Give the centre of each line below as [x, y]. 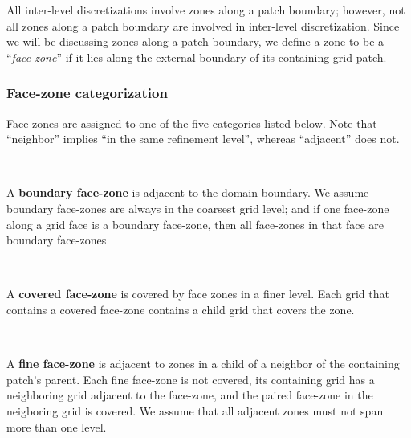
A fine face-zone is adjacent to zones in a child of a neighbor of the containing [203, 364]
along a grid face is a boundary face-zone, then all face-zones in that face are [195, 224]
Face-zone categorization [87, 93]
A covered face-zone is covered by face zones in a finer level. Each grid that [198, 294]
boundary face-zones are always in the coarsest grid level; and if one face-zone [198, 208]
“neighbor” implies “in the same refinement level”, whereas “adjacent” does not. [203, 139]
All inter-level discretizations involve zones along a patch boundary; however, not [206, 10]
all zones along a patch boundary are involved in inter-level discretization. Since [203, 25]
